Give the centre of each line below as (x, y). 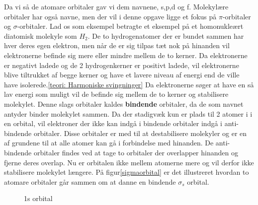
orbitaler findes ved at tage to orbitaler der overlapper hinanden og (136, 152)
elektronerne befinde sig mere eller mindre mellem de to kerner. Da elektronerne (126, 55)
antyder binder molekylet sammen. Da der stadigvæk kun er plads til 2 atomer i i (128, 113)
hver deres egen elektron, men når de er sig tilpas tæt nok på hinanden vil (117, 45)
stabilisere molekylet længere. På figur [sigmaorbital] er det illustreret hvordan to (127, 172)
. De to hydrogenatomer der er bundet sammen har (166, 35)
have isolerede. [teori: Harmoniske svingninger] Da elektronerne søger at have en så (129, 84)
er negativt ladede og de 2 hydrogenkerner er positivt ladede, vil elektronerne (122, 65)
